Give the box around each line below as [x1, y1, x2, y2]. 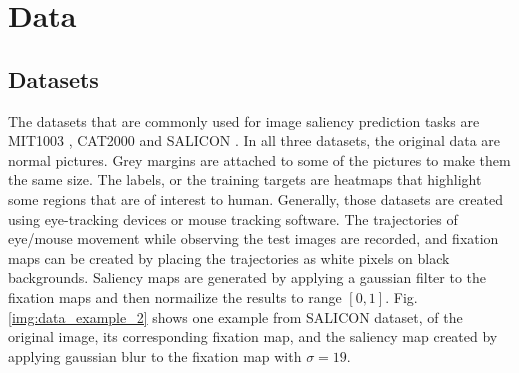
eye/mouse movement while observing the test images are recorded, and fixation [8, 228, 499, 249]
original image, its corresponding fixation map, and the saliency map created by [8, 326, 498, 347]
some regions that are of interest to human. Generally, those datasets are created [8, 188, 504, 209]
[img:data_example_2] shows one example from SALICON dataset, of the [8, 306, 463, 327]
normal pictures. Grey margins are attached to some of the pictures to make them [8, 149, 511, 170]
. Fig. [385, 286, 418, 307]
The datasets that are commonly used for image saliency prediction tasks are [8, 110, 480, 131]
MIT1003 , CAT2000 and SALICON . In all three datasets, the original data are [8, 130, 501, 151]
